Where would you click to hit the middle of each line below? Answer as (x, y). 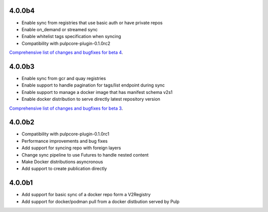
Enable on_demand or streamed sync (60, 29)
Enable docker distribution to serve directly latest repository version (91, 99)
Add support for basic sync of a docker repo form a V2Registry (86, 195)
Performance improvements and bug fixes (65, 141)
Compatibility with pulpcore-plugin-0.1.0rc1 (66, 134)
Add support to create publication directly (64, 169)
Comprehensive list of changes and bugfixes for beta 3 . (66, 108)
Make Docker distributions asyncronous (62, 162)
